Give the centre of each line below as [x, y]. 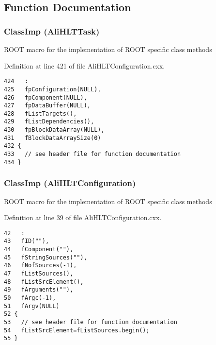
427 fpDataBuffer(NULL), [47, 106]
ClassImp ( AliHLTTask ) [52, 31]
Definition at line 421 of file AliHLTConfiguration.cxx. [85, 65]
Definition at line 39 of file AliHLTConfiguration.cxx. [83, 217]
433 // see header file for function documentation [93, 154]
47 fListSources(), [39, 274]
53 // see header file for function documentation [91, 322]
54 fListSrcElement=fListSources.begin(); [77, 330]
